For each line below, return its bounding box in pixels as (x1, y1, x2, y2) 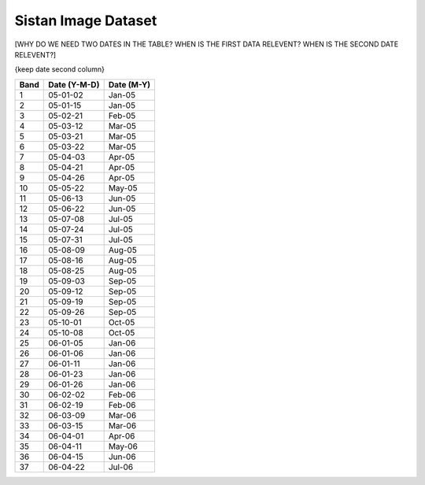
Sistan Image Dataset (14, 12, 157, 29)
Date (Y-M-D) (48, 79, 100, 90)
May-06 (108, 441, 138, 452)
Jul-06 (108, 461, 134, 472)
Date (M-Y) (108, 79, 151, 90)
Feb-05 (108, 110, 136, 121)
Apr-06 (108, 430, 135, 441)
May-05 (108, 182, 138, 193)
